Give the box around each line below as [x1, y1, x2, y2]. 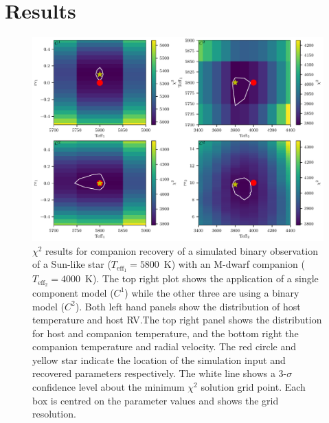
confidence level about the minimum [32, 380, 185, 394]
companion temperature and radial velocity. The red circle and [32, 339, 297, 354]
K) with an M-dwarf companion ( [163, 257, 305, 271]
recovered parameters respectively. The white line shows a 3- [32, 366, 287, 380]
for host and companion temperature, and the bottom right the [32, 325, 299, 340]
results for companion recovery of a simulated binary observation [45, 243, 318, 258]
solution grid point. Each [201, 380, 306, 394]
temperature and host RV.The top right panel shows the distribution [32, 312, 322, 327]
